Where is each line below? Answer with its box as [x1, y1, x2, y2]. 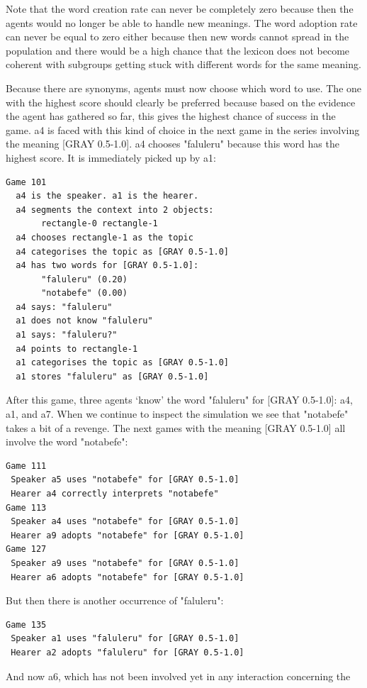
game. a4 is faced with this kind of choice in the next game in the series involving [6, 122, 360, 137]
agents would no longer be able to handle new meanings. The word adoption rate [6, 15, 358, 30]
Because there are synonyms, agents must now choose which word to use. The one [6, 80, 362, 95]
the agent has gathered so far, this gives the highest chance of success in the [6, 109, 336, 123]
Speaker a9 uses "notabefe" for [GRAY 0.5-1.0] [11, 557, 239, 568]
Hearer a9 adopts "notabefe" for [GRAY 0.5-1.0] [11, 530, 244, 540]
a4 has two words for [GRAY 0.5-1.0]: [16, 260, 199, 271]
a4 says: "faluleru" [16, 301, 113, 312]
